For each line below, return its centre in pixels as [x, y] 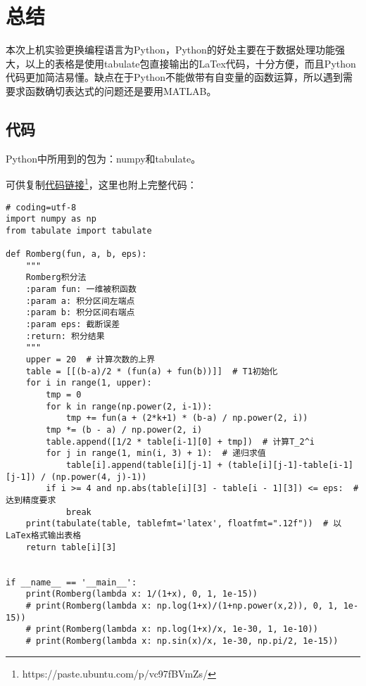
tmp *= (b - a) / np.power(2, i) [124, 430]
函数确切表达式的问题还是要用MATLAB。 [121, 90]
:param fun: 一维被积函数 [81, 290]
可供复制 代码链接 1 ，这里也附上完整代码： [101, 183]
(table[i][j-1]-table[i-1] [290, 465]
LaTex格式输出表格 [44, 535]
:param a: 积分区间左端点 [80, 301]
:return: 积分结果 [65, 336]
